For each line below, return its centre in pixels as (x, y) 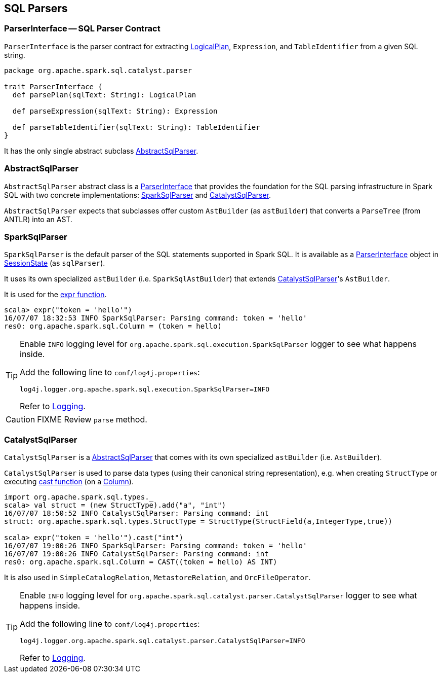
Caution (21, 420)
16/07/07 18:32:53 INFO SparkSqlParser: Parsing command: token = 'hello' (156, 318)
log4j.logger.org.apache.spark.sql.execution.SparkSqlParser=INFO (145, 389)
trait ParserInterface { (53, 86)
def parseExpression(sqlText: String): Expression (115, 111)
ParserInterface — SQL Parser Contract (82, 29)
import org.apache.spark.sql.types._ (79, 497)
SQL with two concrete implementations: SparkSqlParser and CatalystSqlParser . (137, 195)
